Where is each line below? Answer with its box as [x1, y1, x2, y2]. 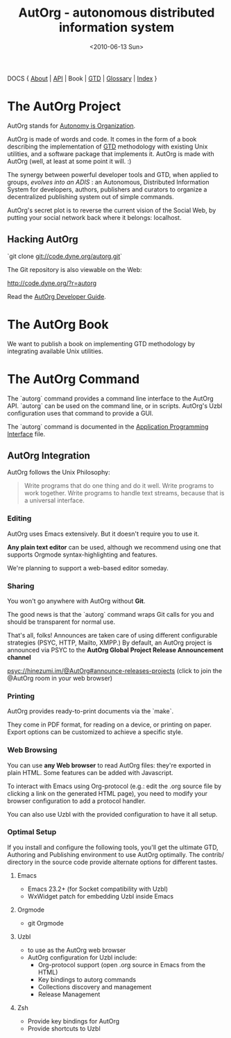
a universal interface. [24, 496, 85, 504]
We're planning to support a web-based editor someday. [7, 563, 169, 572]
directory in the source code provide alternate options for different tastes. [7, 858, 218, 866]
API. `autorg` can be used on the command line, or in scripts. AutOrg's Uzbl [7, 401, 223, 410]
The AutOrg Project [7, 99, 121, 114]
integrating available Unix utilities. [7, 347, 104, 355]
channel [7, 653, 31, 661]
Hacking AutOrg [7, 234, 78, 246]
